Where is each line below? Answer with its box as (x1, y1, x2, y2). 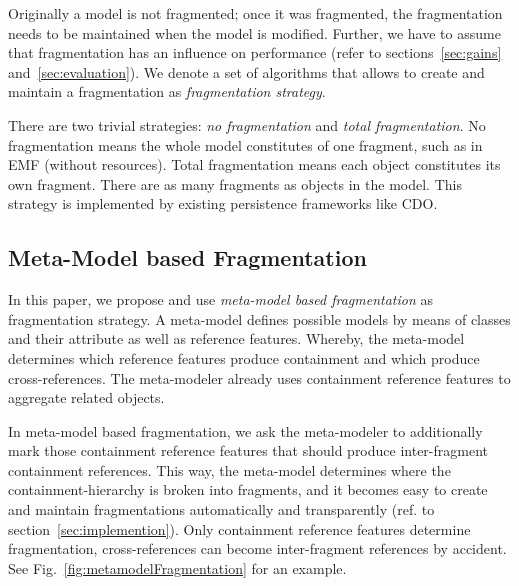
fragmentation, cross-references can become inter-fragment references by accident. (8, 538, 507, 559)
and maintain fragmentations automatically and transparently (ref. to (8, 499, 435, 520)
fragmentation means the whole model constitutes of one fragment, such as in (8, 134, 483, 155)
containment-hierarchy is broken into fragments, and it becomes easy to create (8, 479, 488, 500)
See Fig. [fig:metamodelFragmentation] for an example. (8, 557, 347, 578)
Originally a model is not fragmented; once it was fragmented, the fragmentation (8, 3, 503, 23)
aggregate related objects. (8, 387, 165, 408)
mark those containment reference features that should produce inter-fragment (8, 440, 489, 461)
